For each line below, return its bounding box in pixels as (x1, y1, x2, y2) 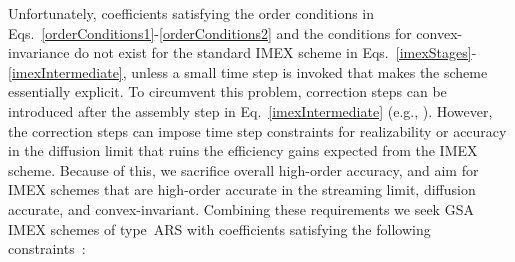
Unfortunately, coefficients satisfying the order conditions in (8, 3, 375, 23)
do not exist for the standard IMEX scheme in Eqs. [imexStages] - (74, 42, 477, 63)
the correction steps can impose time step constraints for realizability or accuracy (8, 120, 507, 141)
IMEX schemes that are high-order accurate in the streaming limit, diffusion (8, 179, 476, 200)
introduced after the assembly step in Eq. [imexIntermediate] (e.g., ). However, (8, 100, 493, 121)
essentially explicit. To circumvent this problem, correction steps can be (8, 81, 447, 102)
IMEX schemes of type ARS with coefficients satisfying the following (8, 218, 431, 239)
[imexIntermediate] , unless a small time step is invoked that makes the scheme (8, 61, 488, 82)
